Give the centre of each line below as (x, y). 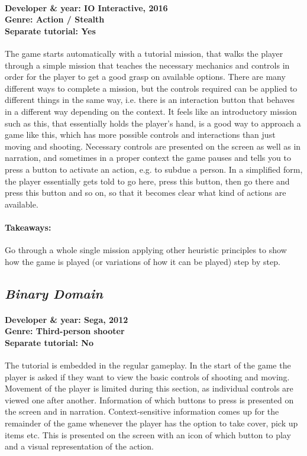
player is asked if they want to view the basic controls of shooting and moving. (147, 376)
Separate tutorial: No (49, 342)
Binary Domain (54, 293)
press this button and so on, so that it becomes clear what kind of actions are (146, 193)
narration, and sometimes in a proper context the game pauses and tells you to (148, 158)
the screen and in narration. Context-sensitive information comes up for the (142, 411)
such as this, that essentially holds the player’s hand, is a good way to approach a (153, 123)
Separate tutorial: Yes (50, 30)
